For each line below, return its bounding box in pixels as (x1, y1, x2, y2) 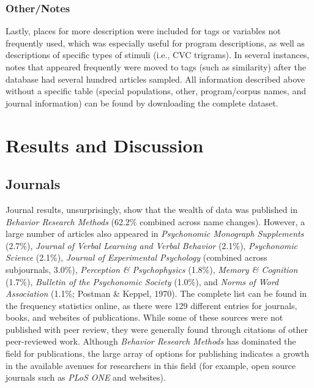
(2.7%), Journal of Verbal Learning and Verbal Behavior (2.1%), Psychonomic (6, 239, 297, 252)
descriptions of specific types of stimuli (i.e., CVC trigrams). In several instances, (6, 48, 310, 61)
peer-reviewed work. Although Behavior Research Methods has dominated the (6, 335, 296, 348)
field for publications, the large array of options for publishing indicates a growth (6, 347, 310, 360)
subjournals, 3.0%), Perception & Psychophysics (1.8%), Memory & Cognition (6, 263, 298, 275)
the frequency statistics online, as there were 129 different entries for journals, (6, 299, 297, 312)
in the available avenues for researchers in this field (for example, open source (6, 359, 296, 371)
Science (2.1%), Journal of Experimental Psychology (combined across (6, 251, 267, 264)
